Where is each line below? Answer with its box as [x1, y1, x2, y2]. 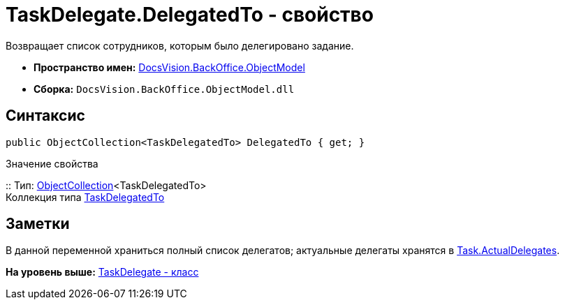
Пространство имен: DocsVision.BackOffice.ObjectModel [34, 61, 305, 73]
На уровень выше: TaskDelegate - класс [6, 266, 199, 278]
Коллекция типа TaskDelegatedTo [6, 191, 165, 203]
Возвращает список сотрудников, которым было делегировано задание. [6, 39, 354, 52]
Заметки [6, 215, 70, 233]
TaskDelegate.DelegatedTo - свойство [6, 3, 374, 27]
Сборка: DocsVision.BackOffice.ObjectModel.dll [34, 82, 295, 95]
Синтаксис [6, 107, 85, 125]
